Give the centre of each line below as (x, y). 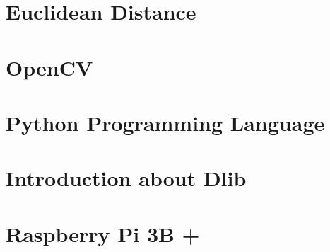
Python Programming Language (165, 122)
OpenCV (49, 67)
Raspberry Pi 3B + (103, 233)
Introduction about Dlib (126, 178)
